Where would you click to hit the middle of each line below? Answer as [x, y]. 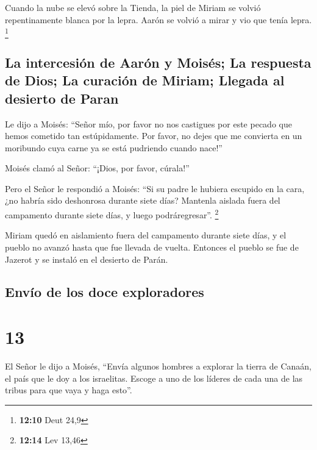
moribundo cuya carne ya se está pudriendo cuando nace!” [114, 147]
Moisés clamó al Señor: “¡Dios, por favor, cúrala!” [97, 168]
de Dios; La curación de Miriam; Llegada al [145, 80]
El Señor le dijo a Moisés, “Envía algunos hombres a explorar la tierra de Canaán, [158, 366]
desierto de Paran [62, 98]
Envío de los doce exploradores [105, 292]
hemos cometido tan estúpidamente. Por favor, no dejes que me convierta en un [154, 136]
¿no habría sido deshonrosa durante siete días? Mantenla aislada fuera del [143, 200]
